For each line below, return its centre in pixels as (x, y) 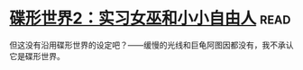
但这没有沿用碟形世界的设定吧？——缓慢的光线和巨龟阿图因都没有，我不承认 (151, 45)
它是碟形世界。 (37, 56)
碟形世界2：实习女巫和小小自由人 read (150, 18)
